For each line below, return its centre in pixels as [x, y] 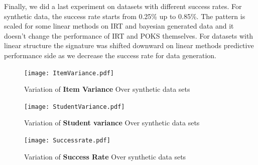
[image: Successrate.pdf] [67, 141]
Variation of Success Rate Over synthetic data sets [105, 156]
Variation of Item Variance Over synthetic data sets [107, 89]
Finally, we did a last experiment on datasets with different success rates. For [123, 6]
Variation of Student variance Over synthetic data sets [112, 123]
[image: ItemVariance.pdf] [69, 73]
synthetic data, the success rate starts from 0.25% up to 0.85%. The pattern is [125, 16]
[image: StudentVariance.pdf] [75, 107]
